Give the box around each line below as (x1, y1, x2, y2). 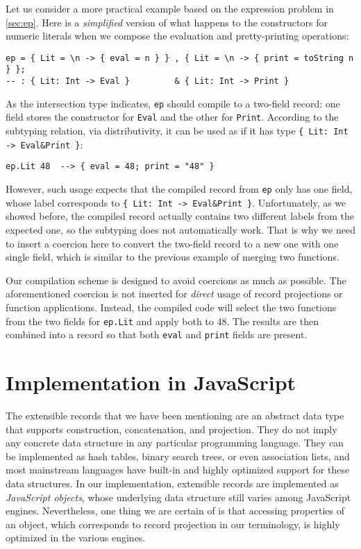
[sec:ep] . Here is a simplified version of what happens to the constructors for (6, 15, 328, 29)
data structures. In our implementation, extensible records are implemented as (6, 476, 339, 490)
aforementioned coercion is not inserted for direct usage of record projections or (6, 286, 343, 301)
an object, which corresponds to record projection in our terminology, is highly (6, 516, 340, 531)
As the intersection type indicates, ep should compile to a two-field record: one (6, 96, 340, 110)
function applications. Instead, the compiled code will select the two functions (6, 299, 337, 314)
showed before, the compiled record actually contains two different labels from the (6, 209, 355, 223)
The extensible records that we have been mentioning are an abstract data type (6, 408, 344, 422)
